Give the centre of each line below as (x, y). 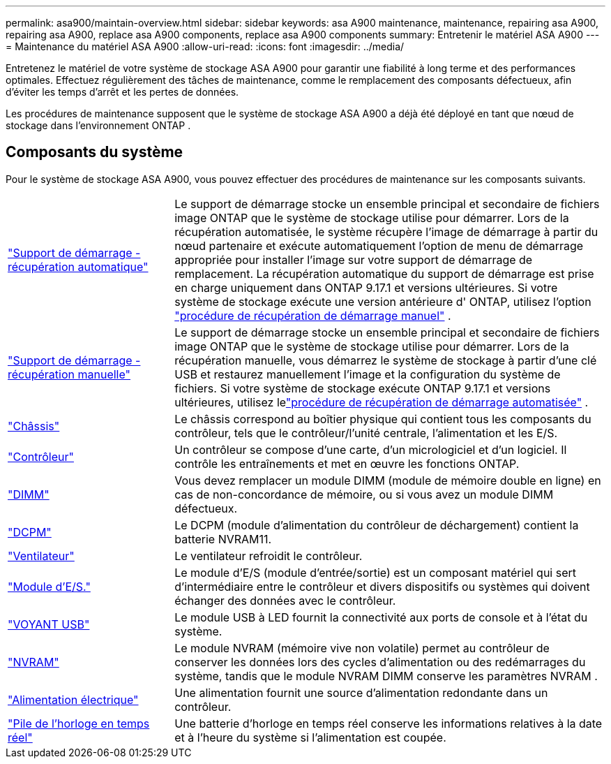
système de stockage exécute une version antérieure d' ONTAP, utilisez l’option (383, 301)
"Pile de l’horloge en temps (79, 723)
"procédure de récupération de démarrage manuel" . (313, 315)
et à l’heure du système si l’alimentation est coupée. (310, 737)
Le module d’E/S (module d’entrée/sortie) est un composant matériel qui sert (376, 572)
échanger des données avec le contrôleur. (285, 600)
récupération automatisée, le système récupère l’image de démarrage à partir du (386, 232)
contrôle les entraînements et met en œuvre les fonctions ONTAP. (347, 463)
